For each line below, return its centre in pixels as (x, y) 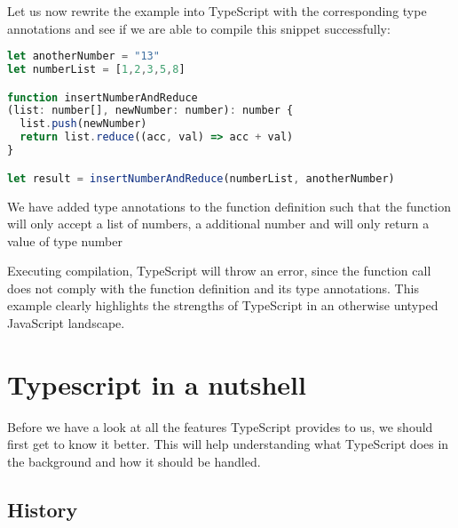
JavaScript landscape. (66, 323)
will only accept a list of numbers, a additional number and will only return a (218, 224)
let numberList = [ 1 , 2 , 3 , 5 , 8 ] (96, 70)
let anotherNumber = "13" (83, 56)
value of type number (65, 240)
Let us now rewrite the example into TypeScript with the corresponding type (217, 11)
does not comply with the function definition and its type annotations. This (213, 288)
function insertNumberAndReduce (103, 97)
